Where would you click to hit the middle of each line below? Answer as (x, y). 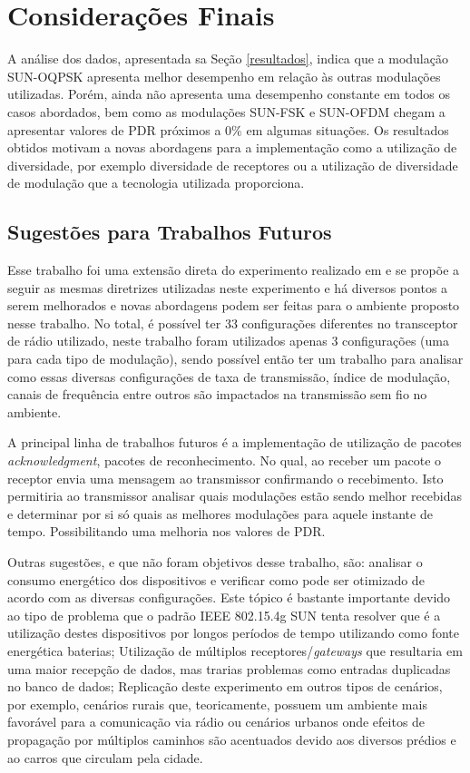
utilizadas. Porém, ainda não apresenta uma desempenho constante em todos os (229, 94)
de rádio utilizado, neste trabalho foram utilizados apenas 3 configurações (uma (228, 341)
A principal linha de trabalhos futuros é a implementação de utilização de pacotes (235, 442)
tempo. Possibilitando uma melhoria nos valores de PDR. (166, 531)
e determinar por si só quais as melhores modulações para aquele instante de (220, 513)
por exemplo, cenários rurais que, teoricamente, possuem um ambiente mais (217, 704)
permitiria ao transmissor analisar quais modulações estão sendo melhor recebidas (235, 496)
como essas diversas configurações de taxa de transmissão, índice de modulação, (229, 376)
